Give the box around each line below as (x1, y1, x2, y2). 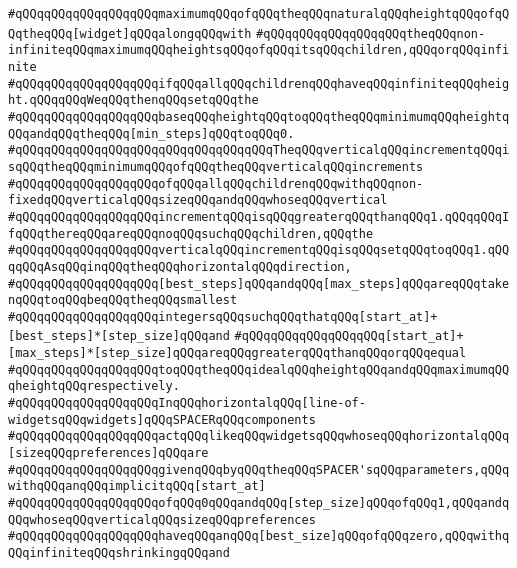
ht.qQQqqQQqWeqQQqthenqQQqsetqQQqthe (8, 93, 259, 108)
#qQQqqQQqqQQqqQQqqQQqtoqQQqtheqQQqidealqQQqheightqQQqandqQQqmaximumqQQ (8, 362, 510, 377)
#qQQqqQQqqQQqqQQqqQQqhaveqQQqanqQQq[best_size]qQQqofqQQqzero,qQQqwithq (8, 529, 510, 544)
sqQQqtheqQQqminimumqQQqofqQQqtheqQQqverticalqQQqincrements (8, 159, 424, 174)
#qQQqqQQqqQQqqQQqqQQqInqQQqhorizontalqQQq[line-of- (8, 396, 366, 411)
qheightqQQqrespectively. (8, 379, 180, 394)
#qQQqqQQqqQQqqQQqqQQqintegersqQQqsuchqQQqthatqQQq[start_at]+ (8, 309, 438, 324)
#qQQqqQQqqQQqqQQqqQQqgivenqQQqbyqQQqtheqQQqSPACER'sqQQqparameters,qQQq (8, 462, 510, 477)
